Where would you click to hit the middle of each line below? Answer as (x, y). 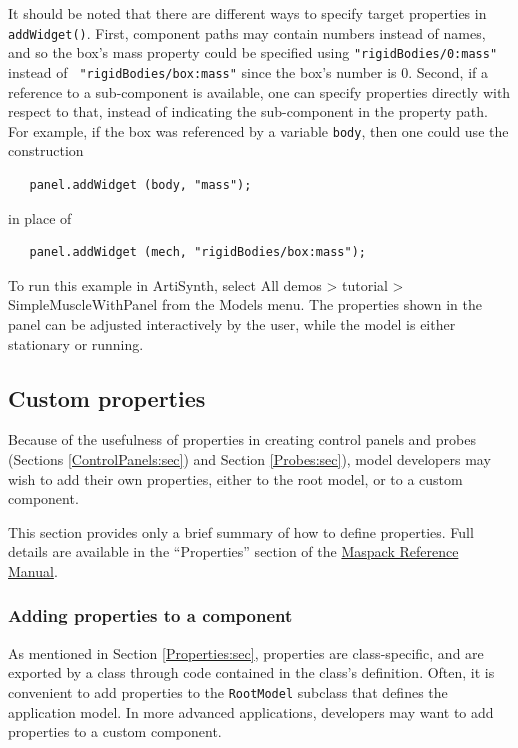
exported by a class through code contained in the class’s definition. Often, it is (251, 672)
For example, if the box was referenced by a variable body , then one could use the (258, 130)
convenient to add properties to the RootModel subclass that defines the (228, 691)
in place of (40, 217)
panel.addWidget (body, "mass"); (140, 185)
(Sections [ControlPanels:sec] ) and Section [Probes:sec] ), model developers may (249, 458)
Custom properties (107, 397)
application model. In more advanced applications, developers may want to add (251, 711)
